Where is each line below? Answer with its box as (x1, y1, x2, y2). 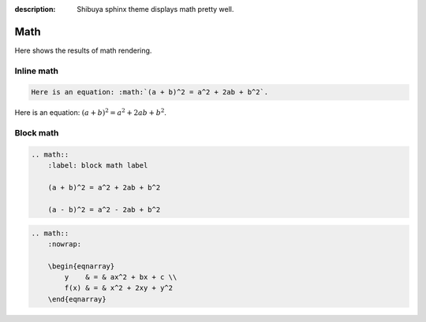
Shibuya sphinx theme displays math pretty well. (77, 5, 234, 13)
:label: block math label (47, 161, 148, 170)
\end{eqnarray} (47, 294, 106, 303)
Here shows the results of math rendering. (14, 46, 152, 55)
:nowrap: (47, 239, 82, 248)
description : (14, 5, 56, 13)
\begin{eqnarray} (47, 261, 115, 271)
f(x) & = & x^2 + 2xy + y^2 (64, 283, 174, 293)
